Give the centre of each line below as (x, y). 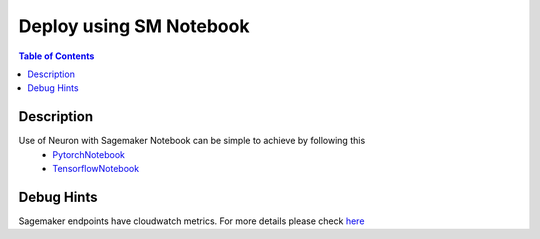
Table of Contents (56, 56)
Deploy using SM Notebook (134, 26)
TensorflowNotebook (96, 169)
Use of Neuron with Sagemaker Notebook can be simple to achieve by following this (192, 141)
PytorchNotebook (88, 154)
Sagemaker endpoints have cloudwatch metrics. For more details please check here (191, 221)
